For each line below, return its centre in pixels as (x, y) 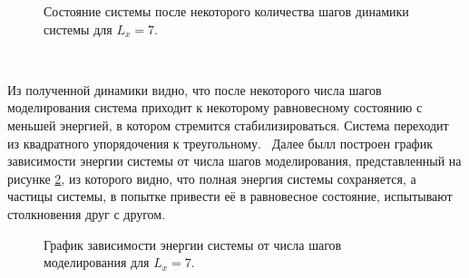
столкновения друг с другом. (87, 213)
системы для (78, 29)
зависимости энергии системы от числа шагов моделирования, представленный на (234, 161)
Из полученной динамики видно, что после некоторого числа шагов (195, 89)
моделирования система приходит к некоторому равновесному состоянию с (215, 107)
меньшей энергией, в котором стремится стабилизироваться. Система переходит (228, 125)
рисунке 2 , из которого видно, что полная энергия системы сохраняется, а (212, 178)
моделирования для (97, 262)
